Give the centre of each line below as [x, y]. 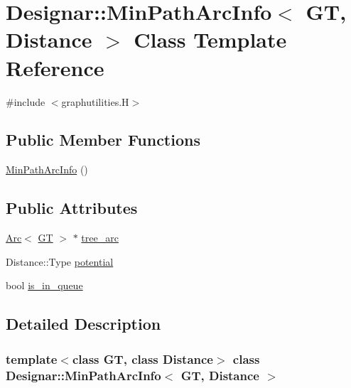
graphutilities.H [95, 101]
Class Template [210, 39]
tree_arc [100, 238]
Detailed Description [83, 324]
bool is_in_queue [44, 285]
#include [26, 101]
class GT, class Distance [142, 359]
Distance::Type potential [60, 261]
